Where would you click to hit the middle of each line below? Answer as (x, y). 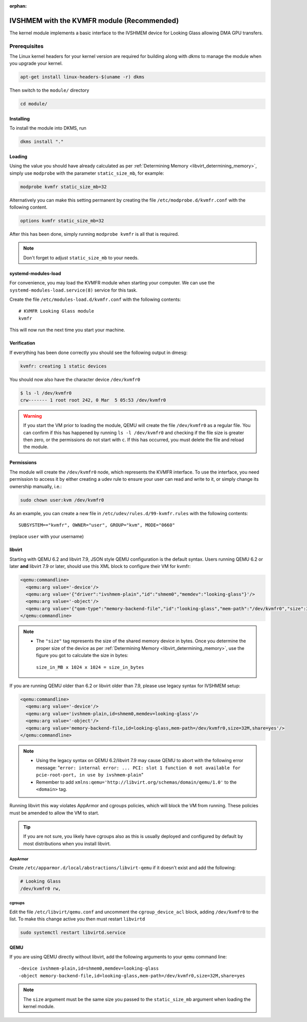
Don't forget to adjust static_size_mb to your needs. (81, 258)
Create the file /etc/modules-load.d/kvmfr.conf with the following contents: (95, 299)
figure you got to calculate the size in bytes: (82, 656)
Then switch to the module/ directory (49, 90)
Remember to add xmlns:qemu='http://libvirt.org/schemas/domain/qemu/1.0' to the (136, 782)
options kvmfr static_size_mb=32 (62, 221)
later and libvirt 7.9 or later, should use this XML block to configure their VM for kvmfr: (100, 566)
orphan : (18, 6)
